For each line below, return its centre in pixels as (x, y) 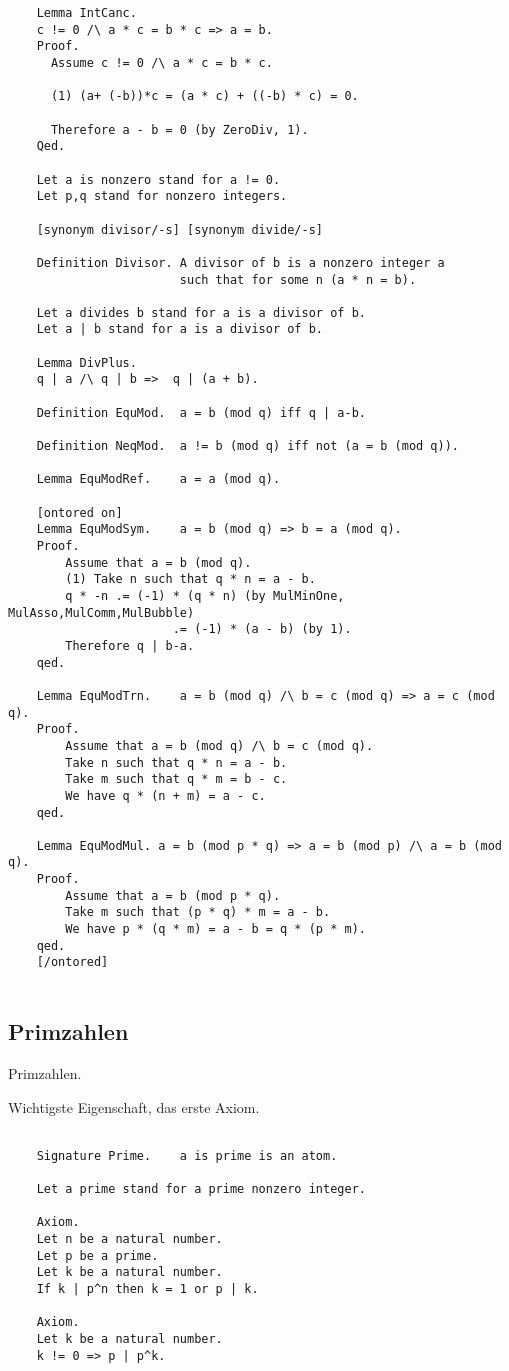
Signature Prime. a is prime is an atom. (187, 1155)
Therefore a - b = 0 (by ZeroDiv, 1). (179, 129)
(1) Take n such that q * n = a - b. (190, 579)
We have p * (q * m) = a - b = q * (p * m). (215, 929)
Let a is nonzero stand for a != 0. (158, 179)
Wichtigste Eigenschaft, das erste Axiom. (134, 1106)
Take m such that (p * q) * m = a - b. (198, 912)
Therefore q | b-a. (130, 645)
